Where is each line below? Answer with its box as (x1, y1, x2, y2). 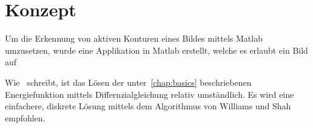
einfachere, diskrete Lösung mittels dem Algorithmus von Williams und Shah (5, 100, 291, 112)
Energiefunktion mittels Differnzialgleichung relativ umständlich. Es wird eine (5, 88, 294, 100)
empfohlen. (5, 111, 45, 124)
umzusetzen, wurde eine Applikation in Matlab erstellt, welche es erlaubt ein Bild (5, 43, 308, 56)
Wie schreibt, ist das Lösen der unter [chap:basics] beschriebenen (5, 75, 252, 88)
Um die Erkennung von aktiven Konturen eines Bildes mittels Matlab (5, 32, 263, 45)
